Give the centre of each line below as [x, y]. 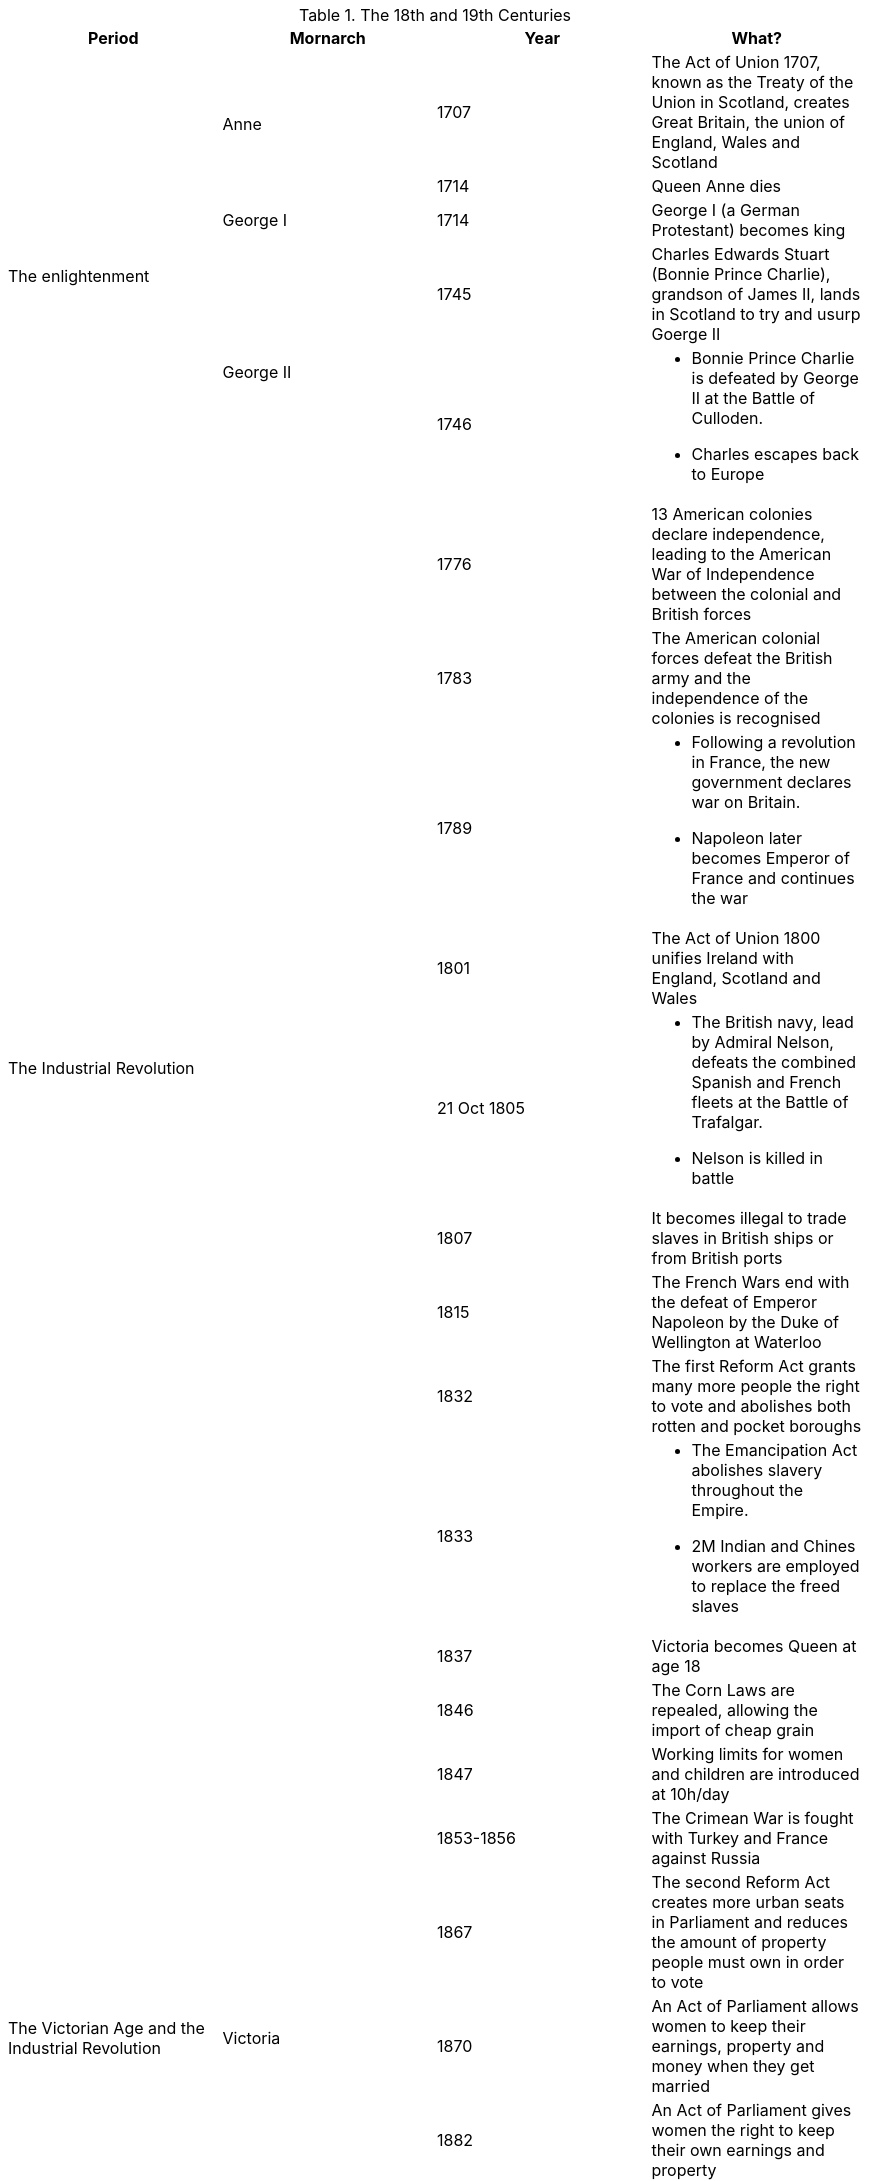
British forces [701, 614]
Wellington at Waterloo [736, 1342]
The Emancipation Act [774, 1450]
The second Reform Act [741, 1882]
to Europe [728, 474]
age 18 [676, 1666]
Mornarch [327, 38]
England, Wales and [725, 142]
